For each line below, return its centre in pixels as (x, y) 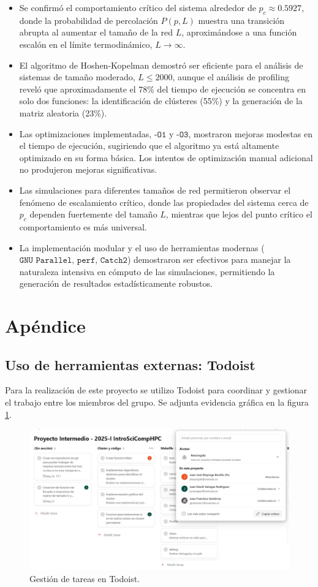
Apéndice (45, 326)
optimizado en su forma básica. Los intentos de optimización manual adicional (166, 157)
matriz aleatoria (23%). (63, 112)
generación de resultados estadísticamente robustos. (116, 283)
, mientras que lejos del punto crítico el (239, 214)
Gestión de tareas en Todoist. (85, 579)
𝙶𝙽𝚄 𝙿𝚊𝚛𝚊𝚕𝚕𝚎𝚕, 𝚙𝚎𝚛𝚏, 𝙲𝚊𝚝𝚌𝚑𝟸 (73, 261)
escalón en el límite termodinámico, (86, 44)
